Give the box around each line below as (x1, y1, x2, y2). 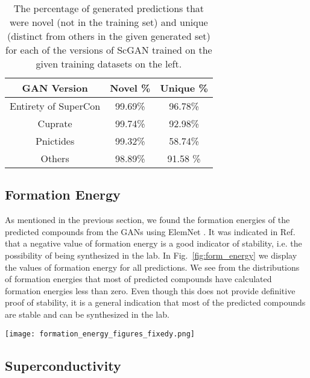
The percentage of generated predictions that (13, 1, 204, 15)
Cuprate (37, 116, 72, 130)
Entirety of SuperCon (10, 99, 101, 113)
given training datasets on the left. (36, 57, 182, 71)
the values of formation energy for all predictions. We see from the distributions (5, 260, 300, 273)
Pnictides (35, 134, 75, 148)
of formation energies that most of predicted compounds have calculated (5, 272, 272, 285)
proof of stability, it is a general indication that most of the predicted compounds (5, 296, 306, 309)
